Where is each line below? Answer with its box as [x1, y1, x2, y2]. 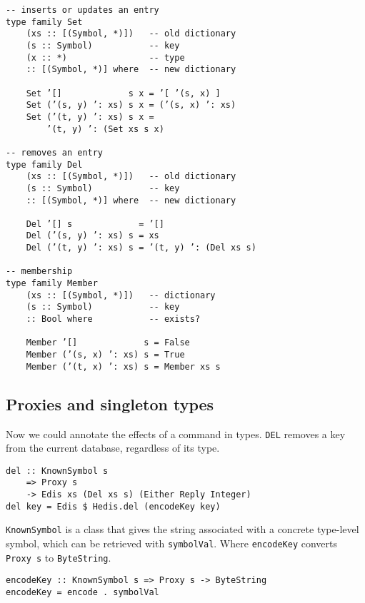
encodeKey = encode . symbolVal [6, 587, 159, 598]
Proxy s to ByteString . [6, 549, 111, 564]
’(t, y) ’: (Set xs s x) [46, 123, 164, 134]
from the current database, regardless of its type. [6, 440, 220, 455]
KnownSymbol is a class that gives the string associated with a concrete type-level [6, 522, 359, 537]
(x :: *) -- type [26, 52, 185, 63]
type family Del [6, 159, 83, 170]
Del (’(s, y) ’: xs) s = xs [26, 230, 159, 241]
